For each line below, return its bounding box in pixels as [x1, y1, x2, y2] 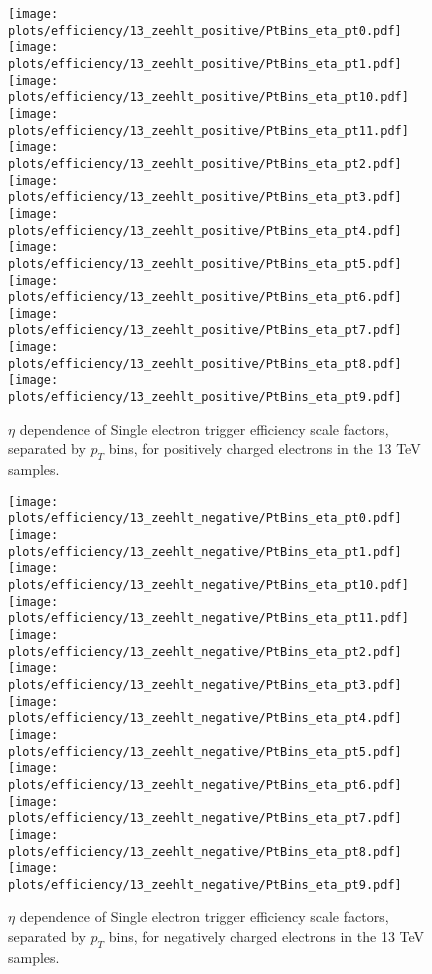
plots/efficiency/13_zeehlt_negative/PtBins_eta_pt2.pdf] [8, 644, 402, 659]
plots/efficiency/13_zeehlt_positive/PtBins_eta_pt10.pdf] [8, 90, 409, 105]
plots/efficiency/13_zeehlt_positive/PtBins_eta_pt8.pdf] [8, 356, 402, 371]
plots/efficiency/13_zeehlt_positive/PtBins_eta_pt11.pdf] [8, 123, 409, 138]
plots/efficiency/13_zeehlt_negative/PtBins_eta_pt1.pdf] [8, 544, 402, 559]
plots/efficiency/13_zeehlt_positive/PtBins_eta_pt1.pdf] [8, 56, 402, 71]
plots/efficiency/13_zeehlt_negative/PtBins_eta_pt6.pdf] [8, 777, 402, 792]
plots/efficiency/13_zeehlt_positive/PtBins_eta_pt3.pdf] [8, 190, 402, 205]
